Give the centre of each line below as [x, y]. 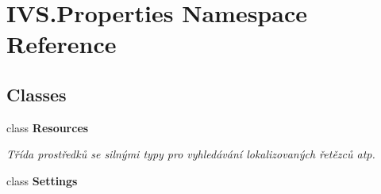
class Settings [42, 180]
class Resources [48, 127]
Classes [37, 94]
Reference [62, 44]
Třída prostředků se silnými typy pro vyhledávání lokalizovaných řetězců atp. [191, 154]
